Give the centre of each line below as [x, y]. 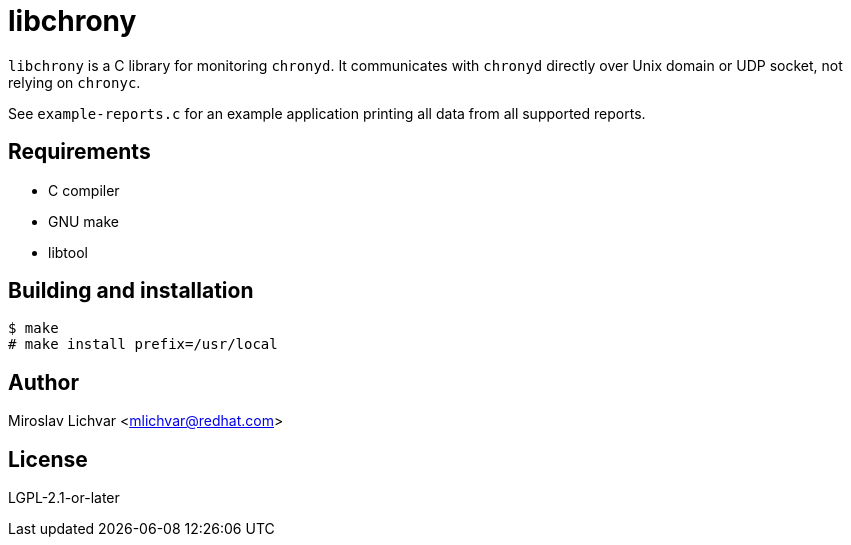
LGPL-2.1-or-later [64, 498]
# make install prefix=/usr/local [143, 344]
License [48, 459]
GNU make [84, 221]
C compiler [84, 190]
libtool [68, 252]
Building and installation [131, 291]
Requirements [79, 152]
